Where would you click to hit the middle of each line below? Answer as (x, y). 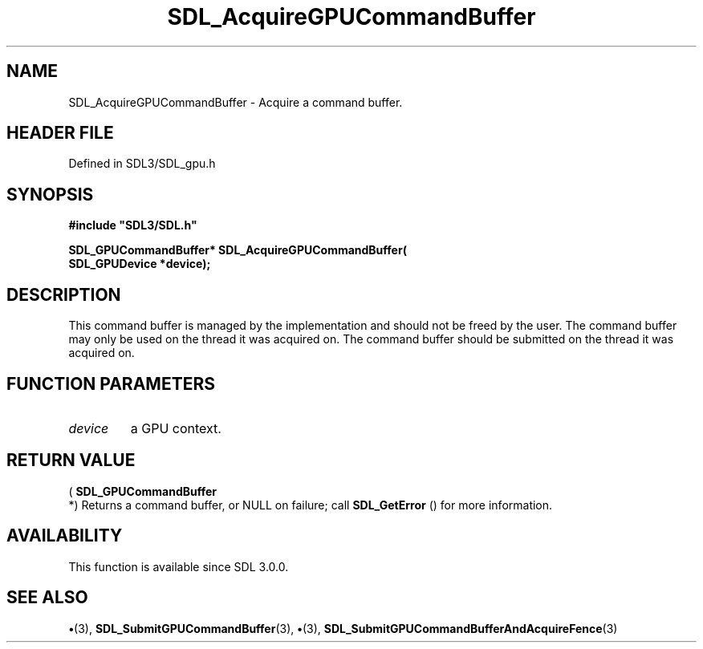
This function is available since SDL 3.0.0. (179, 566)
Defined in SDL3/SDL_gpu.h (142, 164)
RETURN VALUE (71, 460)
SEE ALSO (47, 598)
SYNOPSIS (50, 194)
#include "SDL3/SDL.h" (133, 225)
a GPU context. (176, 428)
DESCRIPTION (64, 294)
